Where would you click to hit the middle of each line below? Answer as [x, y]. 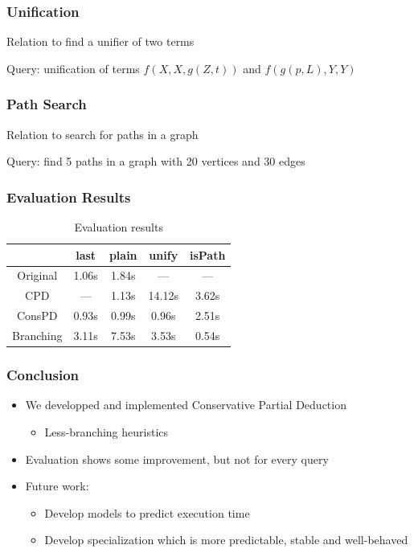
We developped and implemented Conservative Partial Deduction [186, 405]
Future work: [57, 486]
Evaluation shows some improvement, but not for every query [177, 459]
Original [37, 275]
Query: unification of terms [73, 68]
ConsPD [37, 315]
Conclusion [43, 375]
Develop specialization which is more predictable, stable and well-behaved [226, 540]
